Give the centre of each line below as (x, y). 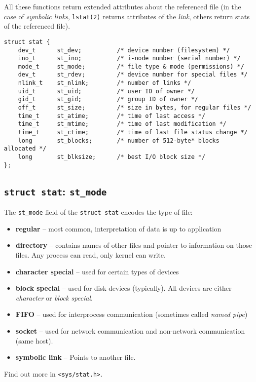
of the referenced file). (37, 26)
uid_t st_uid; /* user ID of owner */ (106, 91)
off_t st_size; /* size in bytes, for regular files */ (135, 108)
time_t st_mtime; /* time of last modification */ (122, 124)
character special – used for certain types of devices (97, 271)
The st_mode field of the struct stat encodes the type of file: (98, 212)
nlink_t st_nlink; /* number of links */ (105, 83)
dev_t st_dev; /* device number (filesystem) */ (124, 50)
